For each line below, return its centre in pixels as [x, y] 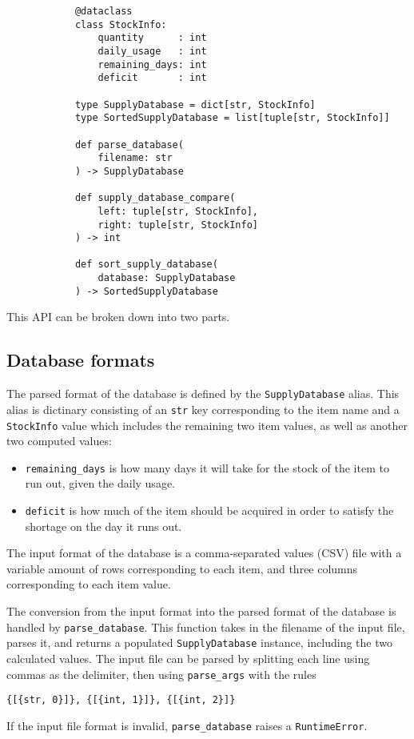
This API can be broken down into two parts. [118, 317]
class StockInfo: [121, 24]
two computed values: [59, 441]
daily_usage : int [152, 51]
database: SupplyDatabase [167, 278]
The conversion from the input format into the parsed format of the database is [201, 611]
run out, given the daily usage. [100, 483]
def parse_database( [129, 145]
